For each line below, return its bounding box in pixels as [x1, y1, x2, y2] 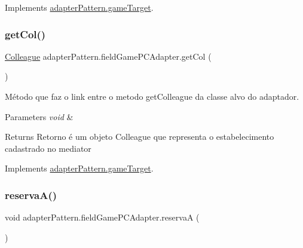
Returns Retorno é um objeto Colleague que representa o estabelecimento [5, 130, 274, 143]
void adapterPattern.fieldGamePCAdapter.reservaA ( [5, 211, 200, 223]
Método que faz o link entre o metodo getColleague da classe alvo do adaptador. [5, 90, 299, 102]
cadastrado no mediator [5, 142, 91, 154]
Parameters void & [5, 110, 74, 123]
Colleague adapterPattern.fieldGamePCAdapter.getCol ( [5, 50, 212, 62]
